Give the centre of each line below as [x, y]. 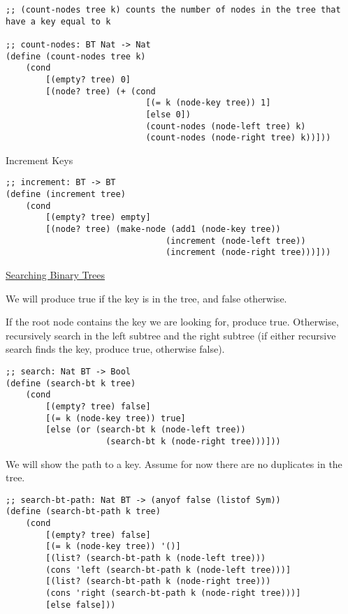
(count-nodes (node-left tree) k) [226, 126]
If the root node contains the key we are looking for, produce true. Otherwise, [172, 322]
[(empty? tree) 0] [88, 79]
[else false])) [81, 605]
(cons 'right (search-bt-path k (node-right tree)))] [173, 593]
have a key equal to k [58, 21]
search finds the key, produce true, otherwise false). [115, 349]
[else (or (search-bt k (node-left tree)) [146, 430]
